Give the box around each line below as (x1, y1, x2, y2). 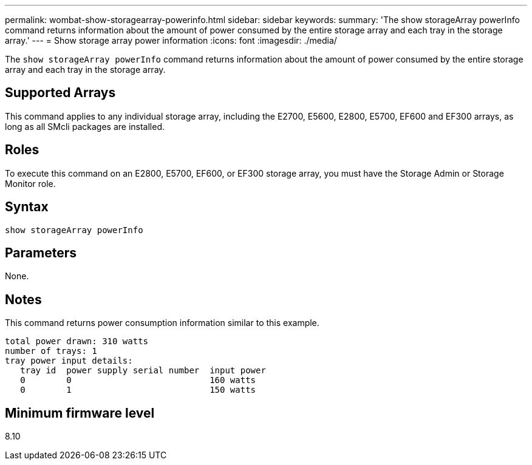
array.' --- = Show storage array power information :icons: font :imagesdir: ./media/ (5, 35, 337, 46)
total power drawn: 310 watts (5, 336, 149, 347)
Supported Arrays (5, 85, 116, 101)
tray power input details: (5, 356, 133, 366)
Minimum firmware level (5, 405, 155, 421)
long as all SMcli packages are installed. (5, 121, 165, 132)
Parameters (5, 245, 77, 260)
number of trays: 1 (5, 346, 97, 356)
